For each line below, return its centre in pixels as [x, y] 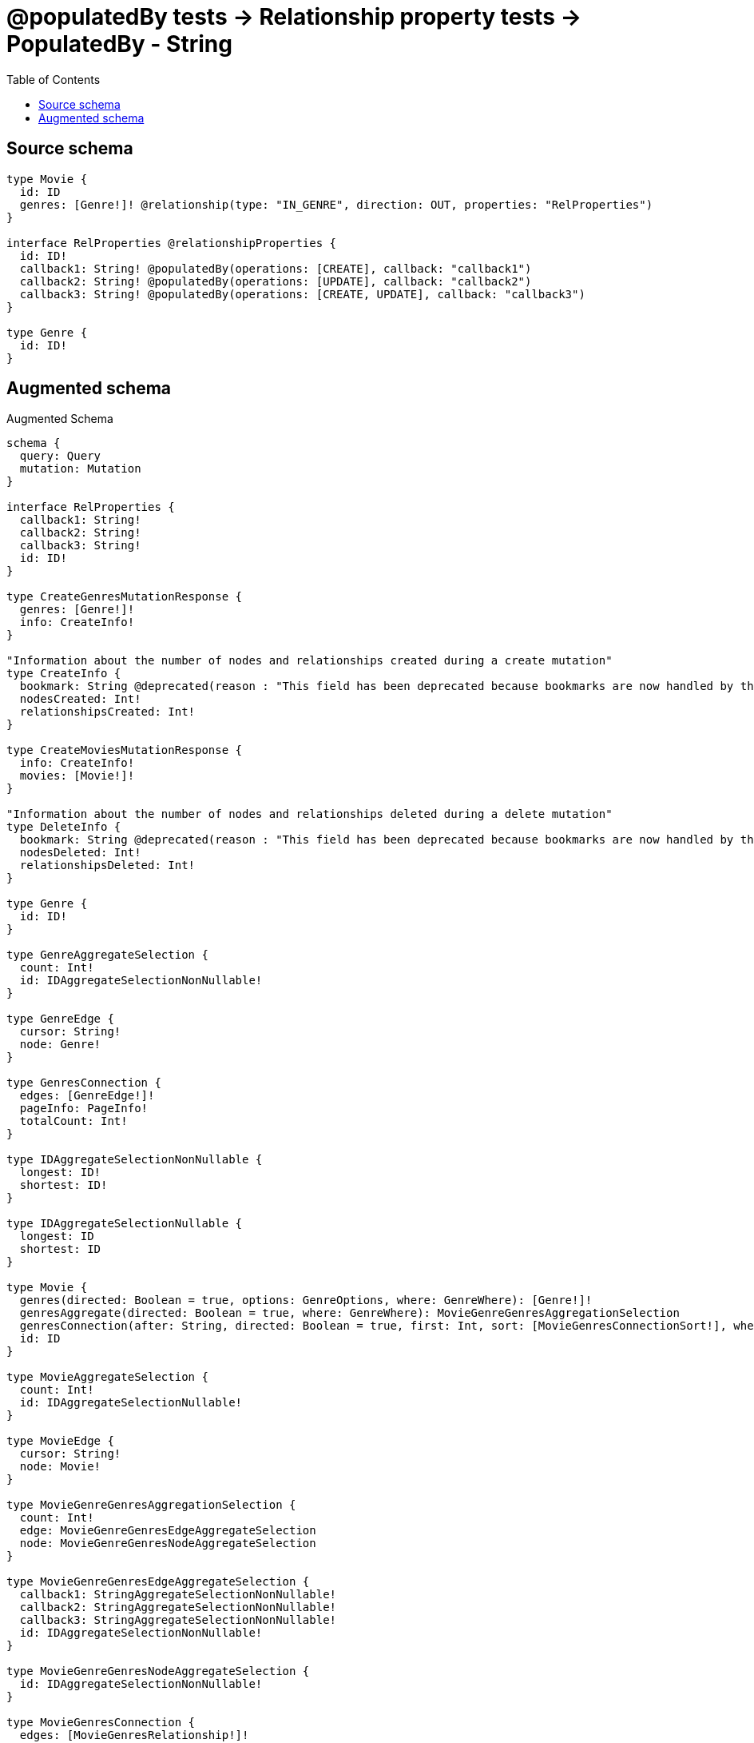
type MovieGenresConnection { [101, 1723]
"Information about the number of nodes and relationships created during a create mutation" [310, 661]
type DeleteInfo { [64, 827]
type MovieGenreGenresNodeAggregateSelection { [158, 1671]
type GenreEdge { [60, 1019]
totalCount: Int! [73, 1121]
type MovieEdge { [60, 1441]
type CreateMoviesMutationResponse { [125, 750]
